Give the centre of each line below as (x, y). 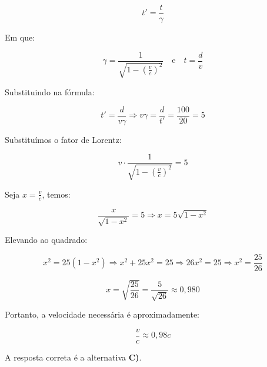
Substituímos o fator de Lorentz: (63, 139)
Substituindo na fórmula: (50, 92)
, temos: (56, 194)
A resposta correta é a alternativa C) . (73, 357)
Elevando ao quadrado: (46, 240)
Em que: (20, 37)
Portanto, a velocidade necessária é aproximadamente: (102, 314)
